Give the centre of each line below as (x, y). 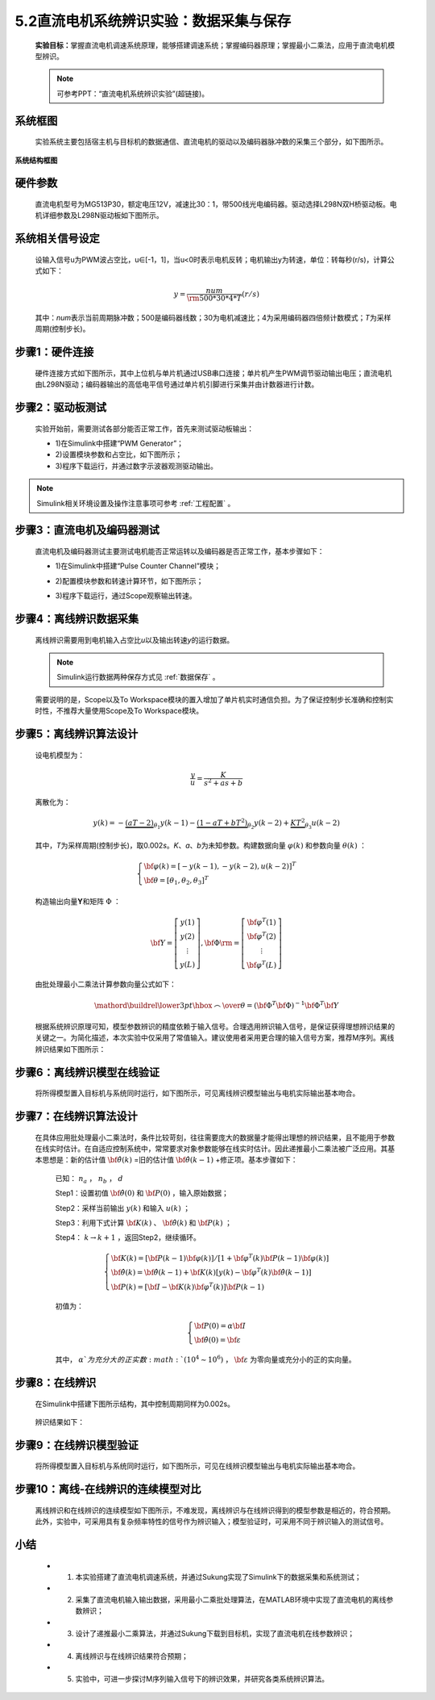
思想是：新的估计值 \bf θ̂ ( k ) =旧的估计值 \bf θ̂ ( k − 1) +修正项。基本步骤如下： (170, 1160)
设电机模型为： (60, 755)
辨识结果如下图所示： (70, 1049)
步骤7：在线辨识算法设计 (77, 1116)
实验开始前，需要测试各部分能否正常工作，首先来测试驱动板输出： (144, 429)
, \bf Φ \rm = (220, 943)
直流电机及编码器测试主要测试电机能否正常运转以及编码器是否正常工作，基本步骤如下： (180, 551)
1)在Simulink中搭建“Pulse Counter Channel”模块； (138, 566)
